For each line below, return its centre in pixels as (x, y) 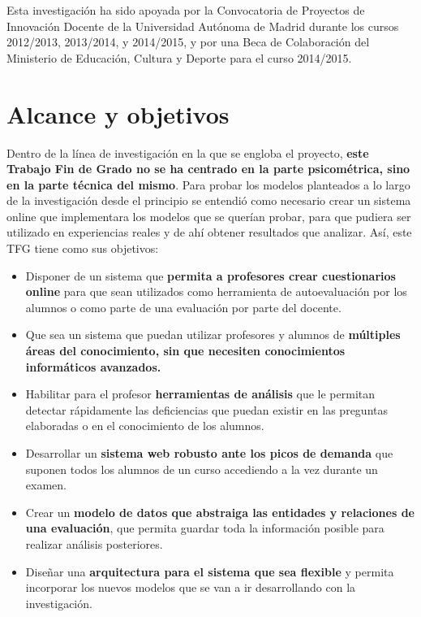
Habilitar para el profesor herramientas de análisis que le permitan (200, 394)
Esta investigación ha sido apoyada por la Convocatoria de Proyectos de (186, 10)
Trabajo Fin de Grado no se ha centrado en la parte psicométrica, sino (208, 169)
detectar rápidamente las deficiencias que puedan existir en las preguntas (206, 409)
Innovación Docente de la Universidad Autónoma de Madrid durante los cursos (203, 26)
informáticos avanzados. (93, 366)
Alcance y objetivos (118, 113)
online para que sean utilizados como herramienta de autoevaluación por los (216, 291)
